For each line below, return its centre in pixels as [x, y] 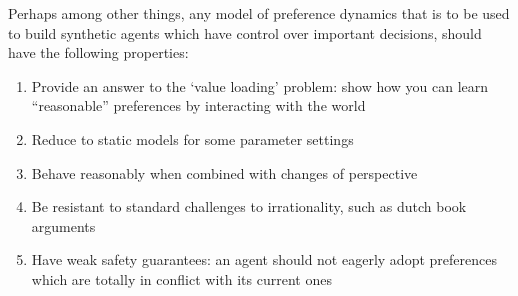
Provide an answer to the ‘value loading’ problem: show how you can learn [260, 85]
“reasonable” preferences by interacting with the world [198, 105]
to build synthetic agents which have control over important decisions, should [245, 32]
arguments [63, 225]
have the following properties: [98, 52]
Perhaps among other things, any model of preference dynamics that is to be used [259, 13]
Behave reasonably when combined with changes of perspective [224, 172]
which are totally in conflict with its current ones [181, 278]
